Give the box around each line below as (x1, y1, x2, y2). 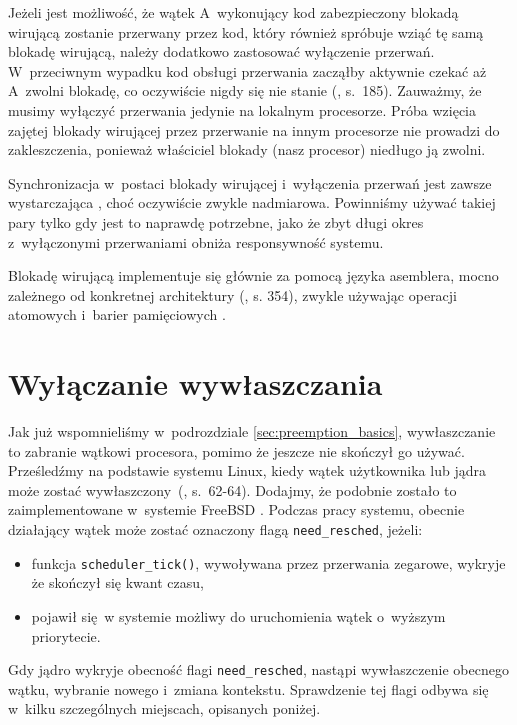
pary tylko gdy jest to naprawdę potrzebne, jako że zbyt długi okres (8, 211, 424, 232)
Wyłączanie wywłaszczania (8, 363, 383, 404)
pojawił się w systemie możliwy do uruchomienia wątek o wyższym (31, 605, 446, 626)
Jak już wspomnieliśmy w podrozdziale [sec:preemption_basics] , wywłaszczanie (8, 421, 496, 442)
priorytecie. (31, 625, 101, 646)
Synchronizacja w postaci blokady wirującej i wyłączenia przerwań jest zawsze (8, 172, 492, 193)
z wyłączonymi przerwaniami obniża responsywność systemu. (8, 231, 384, 252)
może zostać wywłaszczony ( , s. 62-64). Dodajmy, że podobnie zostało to (8, 479, 457, 500)
